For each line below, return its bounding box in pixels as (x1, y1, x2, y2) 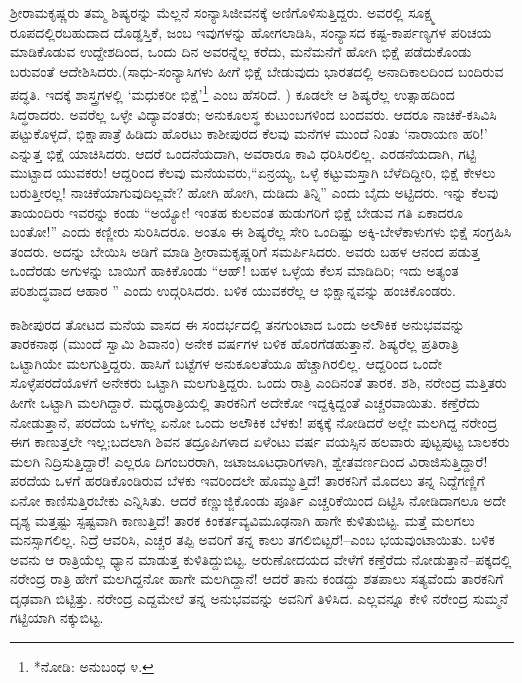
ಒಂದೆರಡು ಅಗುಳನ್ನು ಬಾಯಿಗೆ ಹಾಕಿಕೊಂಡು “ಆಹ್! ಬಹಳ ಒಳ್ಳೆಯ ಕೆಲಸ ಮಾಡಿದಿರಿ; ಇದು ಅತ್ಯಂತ (10, 260, 459, 281)
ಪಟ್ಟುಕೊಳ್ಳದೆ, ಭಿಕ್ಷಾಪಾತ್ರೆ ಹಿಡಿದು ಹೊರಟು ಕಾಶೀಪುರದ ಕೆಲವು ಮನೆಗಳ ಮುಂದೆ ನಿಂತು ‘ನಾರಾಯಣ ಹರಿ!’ (10, 123, 488, 144)
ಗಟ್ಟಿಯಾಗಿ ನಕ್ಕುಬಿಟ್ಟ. (10, 607, 104, 628)
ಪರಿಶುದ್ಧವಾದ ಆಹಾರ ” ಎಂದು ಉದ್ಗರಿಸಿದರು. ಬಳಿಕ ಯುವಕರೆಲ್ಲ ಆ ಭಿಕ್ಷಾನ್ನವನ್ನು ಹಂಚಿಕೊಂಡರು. (10, 279, 456, 300)
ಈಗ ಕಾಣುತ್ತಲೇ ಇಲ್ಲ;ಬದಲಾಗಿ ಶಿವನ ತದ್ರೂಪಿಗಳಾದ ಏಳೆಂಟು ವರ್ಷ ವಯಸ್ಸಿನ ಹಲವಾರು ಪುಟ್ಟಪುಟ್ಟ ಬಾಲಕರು (10, 431, 510, 452)
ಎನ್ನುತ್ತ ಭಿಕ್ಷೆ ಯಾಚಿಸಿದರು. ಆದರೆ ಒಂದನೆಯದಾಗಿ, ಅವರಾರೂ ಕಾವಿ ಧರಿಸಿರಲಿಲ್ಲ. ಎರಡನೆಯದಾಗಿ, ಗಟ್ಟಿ (10, 142, 476, 163)
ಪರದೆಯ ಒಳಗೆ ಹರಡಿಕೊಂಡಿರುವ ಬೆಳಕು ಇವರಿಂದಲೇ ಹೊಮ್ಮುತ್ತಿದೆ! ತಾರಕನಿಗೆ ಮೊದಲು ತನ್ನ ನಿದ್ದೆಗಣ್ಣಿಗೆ (10, 470, 485, 491)
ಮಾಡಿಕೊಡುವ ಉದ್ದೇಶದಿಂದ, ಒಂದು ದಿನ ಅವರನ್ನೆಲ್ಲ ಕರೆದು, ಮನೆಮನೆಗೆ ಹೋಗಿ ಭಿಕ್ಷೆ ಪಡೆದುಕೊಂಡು (10, 41, 472, 62)
